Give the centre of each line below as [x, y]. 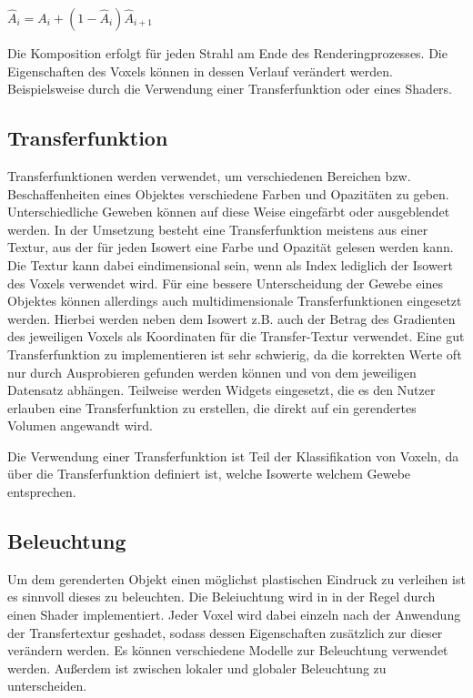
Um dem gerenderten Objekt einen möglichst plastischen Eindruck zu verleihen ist [236, 578]
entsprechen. [42, 492]
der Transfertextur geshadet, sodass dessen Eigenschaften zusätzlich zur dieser [225, 632]
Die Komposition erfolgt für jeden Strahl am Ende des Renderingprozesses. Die [227, 53]
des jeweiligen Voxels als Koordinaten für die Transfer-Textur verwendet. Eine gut [236, 336]
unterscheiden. [47, 686]
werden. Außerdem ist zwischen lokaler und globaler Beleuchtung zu [197, 668]
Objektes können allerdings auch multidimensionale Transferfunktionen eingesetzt [235, 301]
